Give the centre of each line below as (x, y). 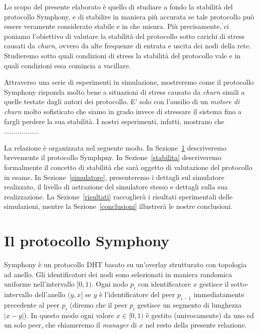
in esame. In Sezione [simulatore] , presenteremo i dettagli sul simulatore (114, 177)
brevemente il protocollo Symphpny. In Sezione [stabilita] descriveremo (113, 157)
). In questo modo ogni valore (69, 315)
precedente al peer (32, 304)
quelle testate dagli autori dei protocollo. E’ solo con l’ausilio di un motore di (122, 101)
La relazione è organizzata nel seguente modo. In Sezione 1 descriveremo (115, 147)
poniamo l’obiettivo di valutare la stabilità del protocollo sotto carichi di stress (125, 36)
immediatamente (219, 294)
